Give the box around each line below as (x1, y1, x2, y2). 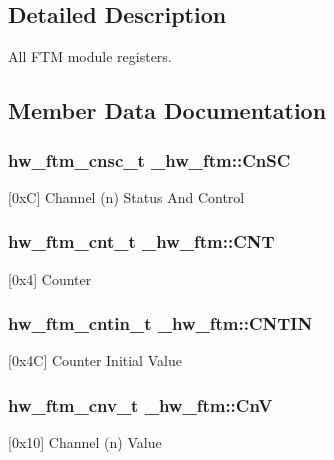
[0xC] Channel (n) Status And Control (8, 186, 245, 207)
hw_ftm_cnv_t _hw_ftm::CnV (8, 392, 273, 417)
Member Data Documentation (8, 95, 327, 126)
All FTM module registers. (8, 46, 172, 67)
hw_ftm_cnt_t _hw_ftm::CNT (8, 229, 275, 254)
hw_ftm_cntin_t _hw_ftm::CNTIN (8, 311, 313, 336)
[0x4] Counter (8, 268, 92, 289)
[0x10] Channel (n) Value (8, 432, 162, 453)
